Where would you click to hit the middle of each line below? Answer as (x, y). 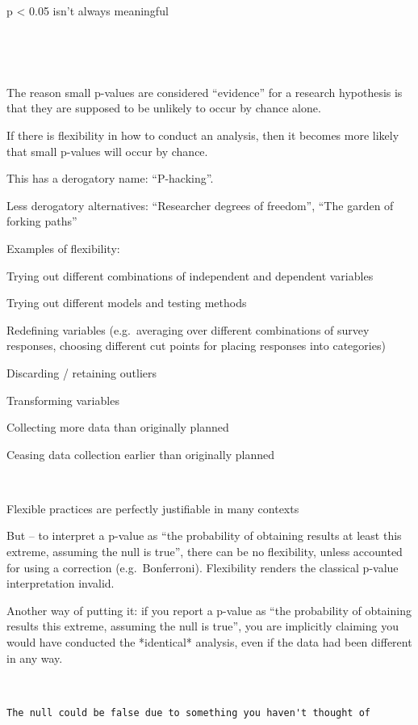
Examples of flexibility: (63, 248)
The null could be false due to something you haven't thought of (189, 712)
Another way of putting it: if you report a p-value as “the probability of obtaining (209, 610)
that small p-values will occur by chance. (107, 151)
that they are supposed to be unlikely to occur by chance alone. (164, 108)
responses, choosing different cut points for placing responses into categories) (196, 346)
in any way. (35, 658)
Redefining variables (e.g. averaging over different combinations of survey (188, 329)
